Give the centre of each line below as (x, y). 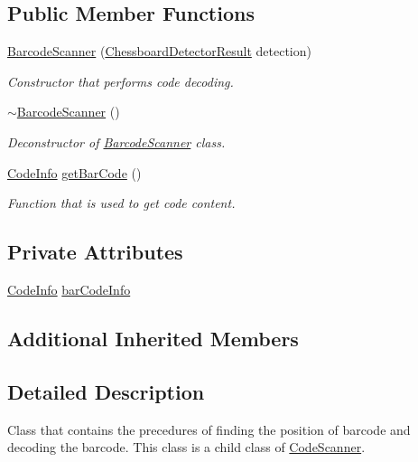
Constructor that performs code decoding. (121, 81)
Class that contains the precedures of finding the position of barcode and (209, 429)
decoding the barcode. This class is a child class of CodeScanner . (186, 447)
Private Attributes (95, 252)
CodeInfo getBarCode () (74, 172)
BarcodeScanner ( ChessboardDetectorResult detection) (159, 51)
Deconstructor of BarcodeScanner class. (116, 141)
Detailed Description (106, 391)
